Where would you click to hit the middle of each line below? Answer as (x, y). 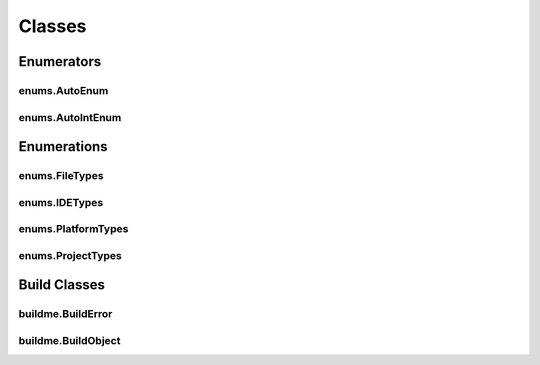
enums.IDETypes (61, 202)
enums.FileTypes (61, 176)
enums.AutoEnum (63, 90)
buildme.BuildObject (69, 340)
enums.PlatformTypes (73, 229)
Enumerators (60, 61)
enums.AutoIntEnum (70, 117)
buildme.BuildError (65, 314)
